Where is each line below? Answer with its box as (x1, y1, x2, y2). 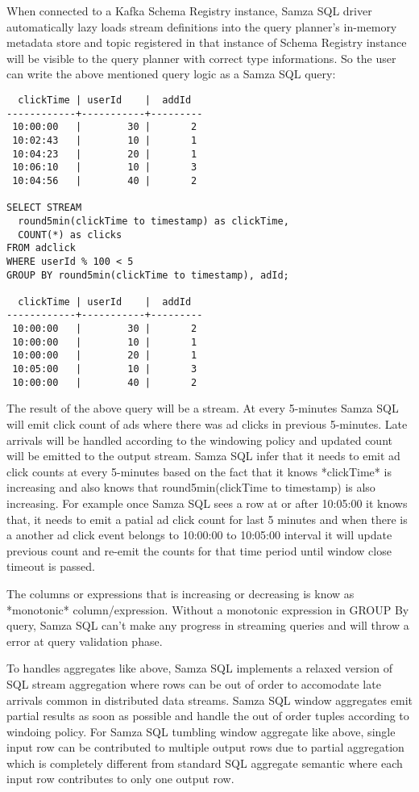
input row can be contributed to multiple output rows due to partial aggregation (6, 739, 404, 756)
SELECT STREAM (6, 202, 82, 214)
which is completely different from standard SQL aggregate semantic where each (6, 754, 403, 771)
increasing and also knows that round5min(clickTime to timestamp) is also (6, 479, 375, 496)
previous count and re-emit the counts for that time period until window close (6, 542, 392, 559)
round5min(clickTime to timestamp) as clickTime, (18, 215, 289, 227)
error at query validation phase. (6, 632, 163, 649)
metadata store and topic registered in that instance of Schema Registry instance (6, 34, 407, 51)
